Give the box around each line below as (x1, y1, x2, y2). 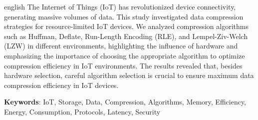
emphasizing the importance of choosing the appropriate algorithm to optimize (4, 50, 245, 60)
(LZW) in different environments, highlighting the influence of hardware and (4, 40, 238, 51)
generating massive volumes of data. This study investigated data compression (4, 11, 244, 21)
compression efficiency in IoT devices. (4, 79, 119, 90)
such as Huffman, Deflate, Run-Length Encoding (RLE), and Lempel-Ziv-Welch (4, 30, 248, 41)
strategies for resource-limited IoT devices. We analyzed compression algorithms (4, 21, 249, 31)
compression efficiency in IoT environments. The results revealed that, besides (4, 60, 243, 70)
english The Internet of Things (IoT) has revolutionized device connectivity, (4, 1, 236, 11)
